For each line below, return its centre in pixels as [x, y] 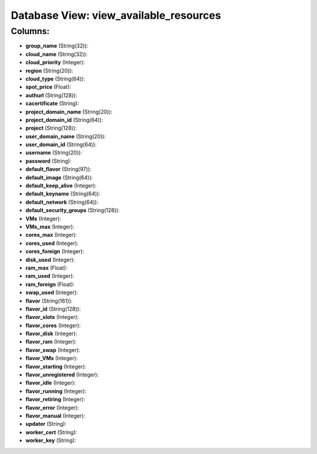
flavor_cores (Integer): [53, 325]
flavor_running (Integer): [56, 391]
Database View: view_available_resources [116, 15]
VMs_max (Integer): [50, 227]
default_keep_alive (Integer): [61, 186]
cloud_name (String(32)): [57, 54]
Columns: [30, 31]
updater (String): [46, 424]
